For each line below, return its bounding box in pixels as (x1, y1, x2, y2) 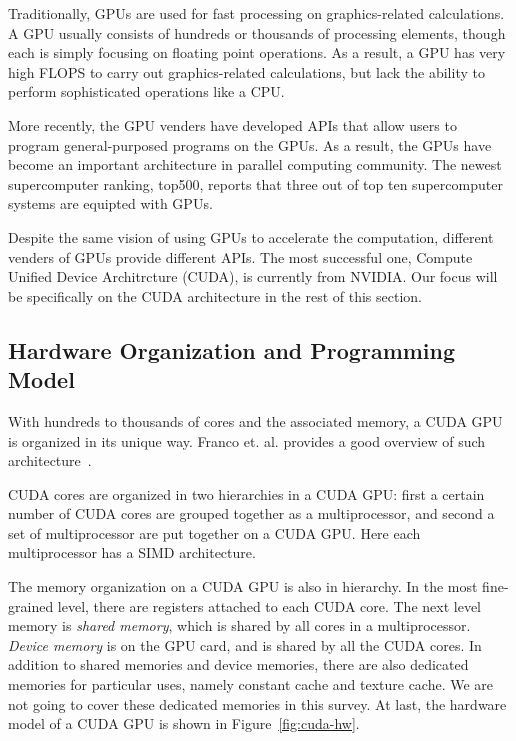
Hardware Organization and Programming (8, 334, 456, 365)
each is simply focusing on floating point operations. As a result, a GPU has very (8, 42, 506, 63)
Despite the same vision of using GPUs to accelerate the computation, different (8, 226, 494, 247)
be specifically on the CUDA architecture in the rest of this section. (8, 285, 422, 306)
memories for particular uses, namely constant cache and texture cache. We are (8, 674, 494, 695)
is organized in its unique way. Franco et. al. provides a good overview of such (8, 430, 486, 451)
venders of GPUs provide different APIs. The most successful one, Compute (8, 246, 473, 267)
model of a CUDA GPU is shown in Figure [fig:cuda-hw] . (8, 713, 360, 734)
